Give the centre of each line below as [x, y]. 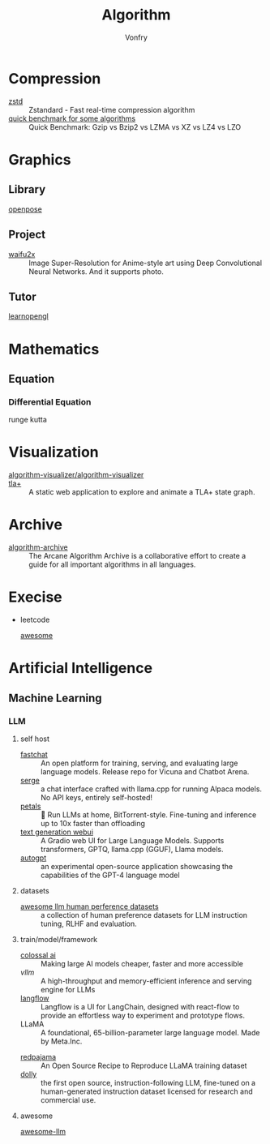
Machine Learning [56, 698]
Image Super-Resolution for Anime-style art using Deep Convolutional [145, 263]
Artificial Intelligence [80, 668]
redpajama [38, 1056]
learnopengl [28, 316]
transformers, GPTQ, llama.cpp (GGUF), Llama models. [132, 849]
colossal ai [38, 955]
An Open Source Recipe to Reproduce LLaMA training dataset [144, 1065]
